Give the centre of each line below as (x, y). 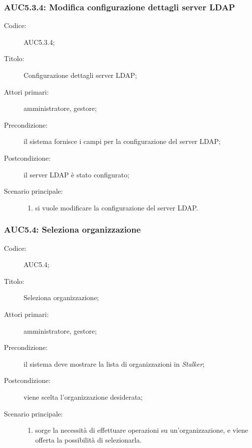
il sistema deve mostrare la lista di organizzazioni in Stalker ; (114, 363)
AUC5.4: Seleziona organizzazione (72, 229)
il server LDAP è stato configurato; (77, 174)
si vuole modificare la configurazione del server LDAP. (117, 207)
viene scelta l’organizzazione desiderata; (83, 396)
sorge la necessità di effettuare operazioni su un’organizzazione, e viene (142, 430)
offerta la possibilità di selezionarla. (88, 439)
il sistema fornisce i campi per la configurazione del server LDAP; (122, 141)
